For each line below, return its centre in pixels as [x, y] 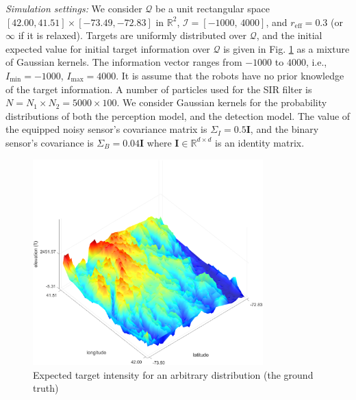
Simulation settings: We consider [74, 8]
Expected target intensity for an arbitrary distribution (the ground [173, 374]
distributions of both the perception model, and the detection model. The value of [178, 115]
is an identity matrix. [260, 142]
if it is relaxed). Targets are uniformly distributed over [132, 35]
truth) [46, 388]
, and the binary [284, 129]
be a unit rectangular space [212, 8]
